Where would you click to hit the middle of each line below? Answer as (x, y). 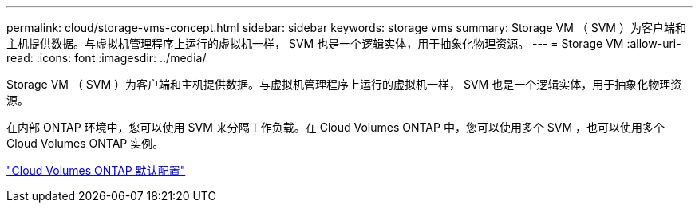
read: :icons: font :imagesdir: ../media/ (107, 58)
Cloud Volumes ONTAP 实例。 (85, 143)
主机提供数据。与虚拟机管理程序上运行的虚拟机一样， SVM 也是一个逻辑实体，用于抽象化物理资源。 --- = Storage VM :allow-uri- (344, 43)
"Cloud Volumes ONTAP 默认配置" (96, 170)
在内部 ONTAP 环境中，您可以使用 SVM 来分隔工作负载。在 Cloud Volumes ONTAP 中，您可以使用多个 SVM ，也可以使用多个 (336, 127)
